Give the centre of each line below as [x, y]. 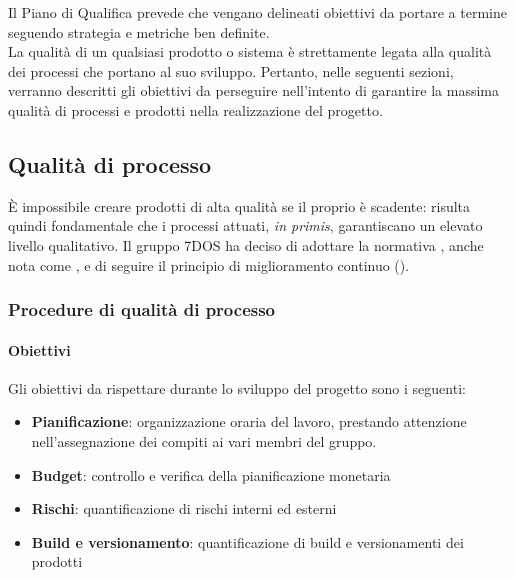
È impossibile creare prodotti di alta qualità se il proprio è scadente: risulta [239, 205]
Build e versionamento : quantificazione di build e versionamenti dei [247, 541]
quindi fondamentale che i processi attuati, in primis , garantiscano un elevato [245, 225]
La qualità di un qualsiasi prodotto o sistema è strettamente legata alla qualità [250, 51]
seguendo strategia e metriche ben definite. [139, 31]
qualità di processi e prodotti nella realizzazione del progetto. [195, 109]
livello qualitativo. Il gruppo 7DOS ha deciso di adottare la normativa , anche [246, 244]
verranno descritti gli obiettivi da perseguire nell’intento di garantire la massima [253, 90]
